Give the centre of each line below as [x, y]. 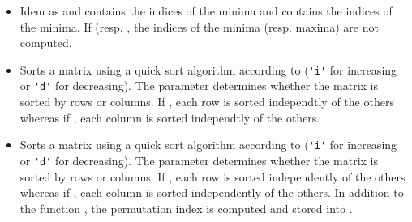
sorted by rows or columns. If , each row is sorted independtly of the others [207, 102]
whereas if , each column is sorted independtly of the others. [170, 117]
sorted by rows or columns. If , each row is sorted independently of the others [212, 176]
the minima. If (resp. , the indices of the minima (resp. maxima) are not [199, 26]
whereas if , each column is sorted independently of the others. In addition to [212, 192]
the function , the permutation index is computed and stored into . [186, 208]
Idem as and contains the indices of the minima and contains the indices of [206, 11]
